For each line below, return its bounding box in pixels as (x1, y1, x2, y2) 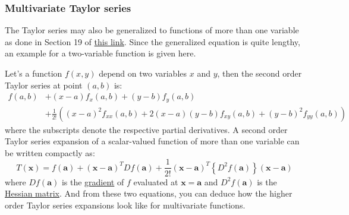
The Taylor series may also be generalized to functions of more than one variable (5, 24, 299, 36)
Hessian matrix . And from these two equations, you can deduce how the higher (5, 187, 293, 200)
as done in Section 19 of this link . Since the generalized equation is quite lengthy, (5, 35, 300, 48)
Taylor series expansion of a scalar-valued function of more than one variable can (5, 135, 300, 147)
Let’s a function (5, 67, 62, 79)
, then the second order (217, 67, 302, 79)
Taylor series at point (5, 78, 83, 91)
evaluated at (133, 175, 178, 188)
